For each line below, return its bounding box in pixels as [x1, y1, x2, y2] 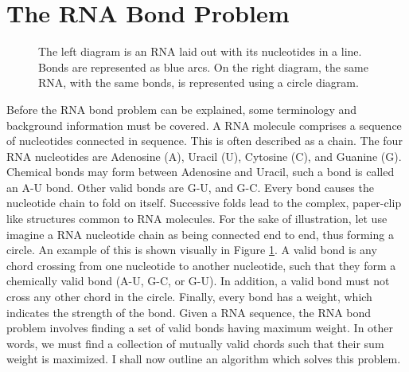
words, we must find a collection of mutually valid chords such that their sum [6, 335, 384, 351]
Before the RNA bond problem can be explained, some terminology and [6, 100, 357, 117]
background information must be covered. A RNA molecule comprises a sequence [6, 116, 402, 133]
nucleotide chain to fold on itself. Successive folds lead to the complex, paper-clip [6, 194, 402, 211]
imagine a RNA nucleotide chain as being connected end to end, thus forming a [6, 225, 394, 242]
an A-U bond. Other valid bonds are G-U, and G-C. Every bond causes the [6, 178, 374, 195]
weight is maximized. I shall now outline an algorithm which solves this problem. [6, 350, 401, 367]
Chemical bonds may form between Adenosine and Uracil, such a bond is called [6, 163, 395, 180]
